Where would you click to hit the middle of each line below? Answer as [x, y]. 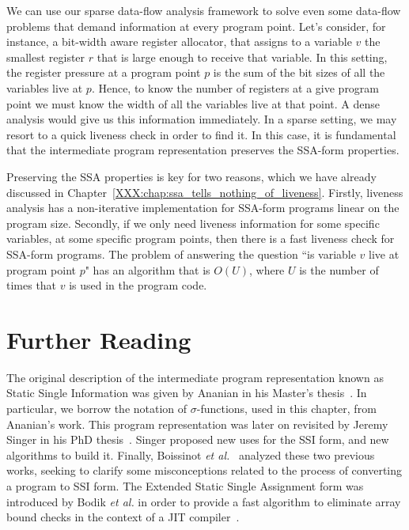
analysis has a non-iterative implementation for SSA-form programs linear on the [203, 208]
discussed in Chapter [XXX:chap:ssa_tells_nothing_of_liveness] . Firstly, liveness [205, 192]
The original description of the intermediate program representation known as [195, 377]
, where [267, 269]
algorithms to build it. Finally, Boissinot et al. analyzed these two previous [191, 454]
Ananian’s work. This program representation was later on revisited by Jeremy [197, 424]
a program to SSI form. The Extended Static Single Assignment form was [185, 485]
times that [32, 285]
